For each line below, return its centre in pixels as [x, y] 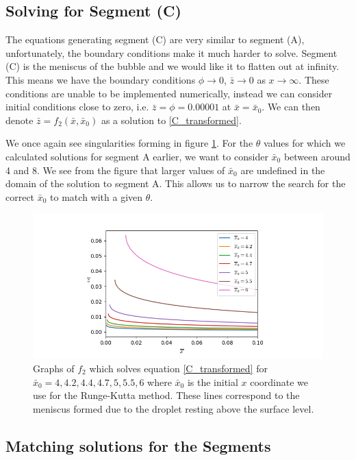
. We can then [291, 107]
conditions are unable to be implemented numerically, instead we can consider [169, 93]
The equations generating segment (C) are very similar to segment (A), [155, 39]
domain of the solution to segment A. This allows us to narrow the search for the [176, 183]
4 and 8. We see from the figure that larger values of [115, 170]
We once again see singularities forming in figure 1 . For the [129, 143]
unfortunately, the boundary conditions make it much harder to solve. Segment [171, 52]
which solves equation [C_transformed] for [178, 368]
